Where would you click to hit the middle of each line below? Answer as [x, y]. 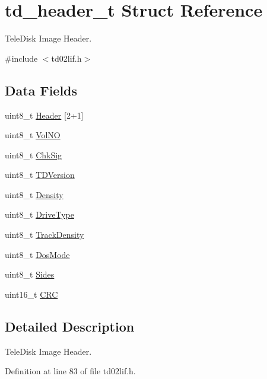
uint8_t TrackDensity [44, 235]
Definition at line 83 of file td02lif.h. [70, 371]
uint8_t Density [34, 194]
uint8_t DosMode [37, 254]
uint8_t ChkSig [34, 155]
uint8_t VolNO [33, 135]
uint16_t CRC [31, 294]
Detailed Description [70, 326]
